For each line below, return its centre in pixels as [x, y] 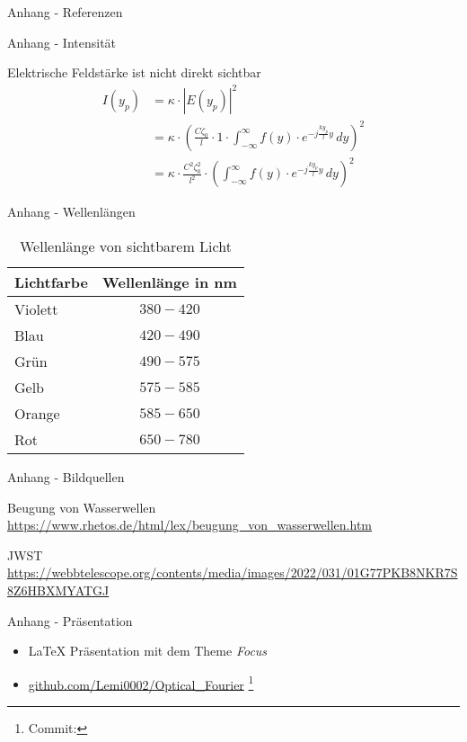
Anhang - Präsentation [70, 620]
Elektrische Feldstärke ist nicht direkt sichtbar [134, 72]
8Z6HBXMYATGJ [58, 590]
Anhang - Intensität [62, 42]
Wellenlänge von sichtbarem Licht [125, 246]
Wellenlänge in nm [170, 282]
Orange [37, 413]
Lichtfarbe [52, 282]
